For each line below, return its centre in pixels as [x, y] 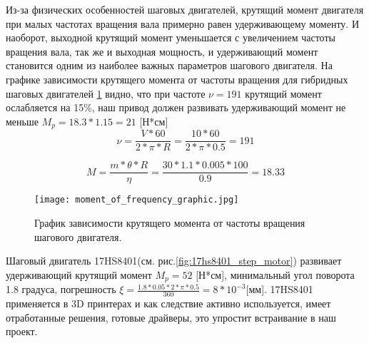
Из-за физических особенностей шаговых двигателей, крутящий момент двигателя [185, 9]
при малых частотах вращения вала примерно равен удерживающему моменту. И [183, 23]
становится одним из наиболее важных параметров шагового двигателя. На [169, 65]
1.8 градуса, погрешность [61, 289]
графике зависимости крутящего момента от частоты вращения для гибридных [177, 79]
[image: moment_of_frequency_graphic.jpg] [137, 200]
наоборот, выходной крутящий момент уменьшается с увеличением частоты [171, 37]
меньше [22, 121]
